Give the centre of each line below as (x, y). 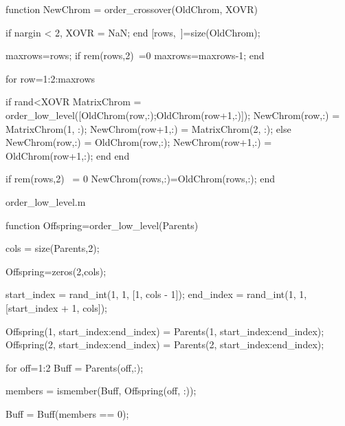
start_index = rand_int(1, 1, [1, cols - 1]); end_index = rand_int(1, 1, (156, 294)
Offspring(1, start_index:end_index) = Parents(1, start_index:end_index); (165, 331)
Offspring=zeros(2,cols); (56, 271)
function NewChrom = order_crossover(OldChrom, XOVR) (132, 9)
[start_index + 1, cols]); (56, 307)
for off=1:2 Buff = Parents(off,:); (75, 367)
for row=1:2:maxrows (51, 78)
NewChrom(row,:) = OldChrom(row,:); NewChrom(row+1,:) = (139, 142)
